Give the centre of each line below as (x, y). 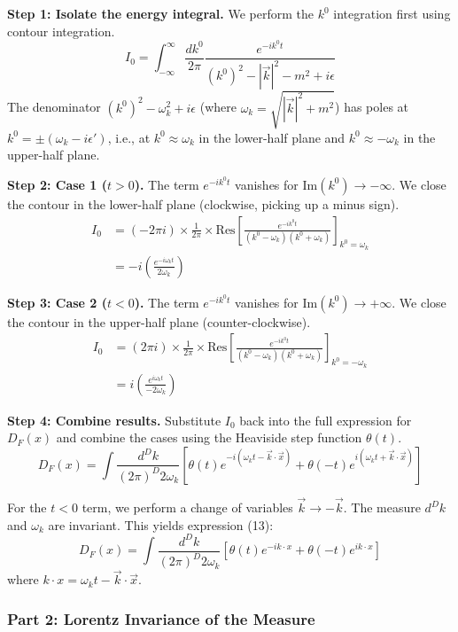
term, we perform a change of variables (187, 507)
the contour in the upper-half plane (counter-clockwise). (159, 321)
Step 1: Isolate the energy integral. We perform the (161, 13)
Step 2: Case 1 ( (57, 184)
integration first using (392, 13)
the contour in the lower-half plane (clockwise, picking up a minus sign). (203, 203)
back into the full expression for (326, 420)
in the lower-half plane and (272, 137)
